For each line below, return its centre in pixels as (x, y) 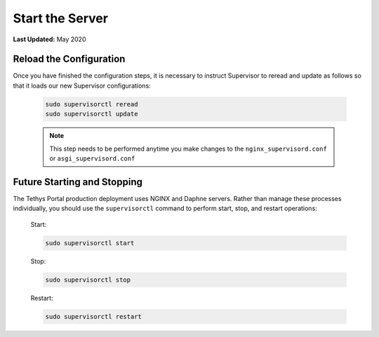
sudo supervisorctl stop (88, 280)
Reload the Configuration (69, 59)
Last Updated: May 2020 (49, 39)
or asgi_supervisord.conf (92, 158)
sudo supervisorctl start (90, 243)
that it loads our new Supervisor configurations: (82, 85)
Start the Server (61, 18)
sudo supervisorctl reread (92, 104)
